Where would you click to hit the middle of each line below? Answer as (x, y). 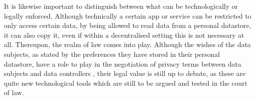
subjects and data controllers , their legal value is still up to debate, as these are (125, 73)
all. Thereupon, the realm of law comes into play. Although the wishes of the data (127, 44)
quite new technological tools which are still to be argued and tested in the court (126, 83)
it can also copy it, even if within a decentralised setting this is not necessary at (124, 35)
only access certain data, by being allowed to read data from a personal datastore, (127, 25)
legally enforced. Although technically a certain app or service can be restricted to (128, 15)
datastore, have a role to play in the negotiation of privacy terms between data (123, 63)
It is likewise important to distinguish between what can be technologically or (121, 6)
